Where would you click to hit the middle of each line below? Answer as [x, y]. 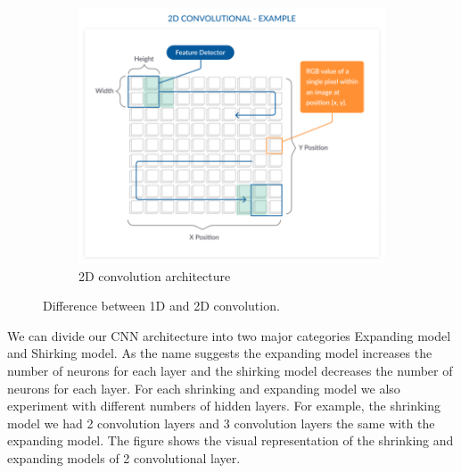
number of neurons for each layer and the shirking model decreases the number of [230, 370]
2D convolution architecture [155, 275]
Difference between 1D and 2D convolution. [161, 306]
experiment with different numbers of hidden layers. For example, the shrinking [224, 406]
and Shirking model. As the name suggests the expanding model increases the [220, 353]
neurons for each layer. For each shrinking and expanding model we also [204, 388]
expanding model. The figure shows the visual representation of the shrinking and [230, 440]
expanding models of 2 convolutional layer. [124, 457]
